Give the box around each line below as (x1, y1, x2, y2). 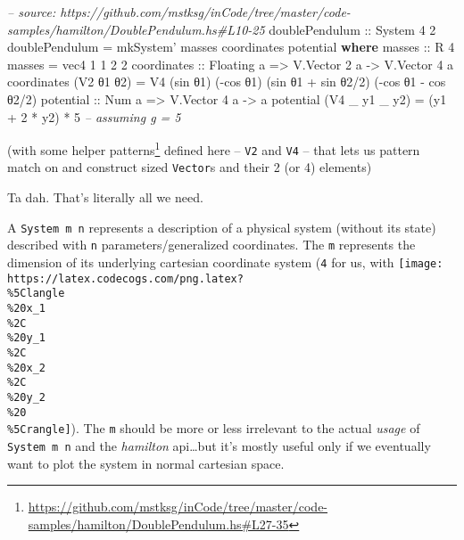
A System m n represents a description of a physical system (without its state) (7, 217, 436, 236)
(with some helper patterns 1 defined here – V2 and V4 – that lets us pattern (7, 138, 420, 159)
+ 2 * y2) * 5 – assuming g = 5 (7, 107, 181, 126)
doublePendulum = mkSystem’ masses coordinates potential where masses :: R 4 (7, 37, 455, 56)
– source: (7, 3, 56, 20)
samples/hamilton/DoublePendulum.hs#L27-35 (28, 514, 289, 533)
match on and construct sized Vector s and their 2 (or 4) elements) (7, 158, 372, 176)
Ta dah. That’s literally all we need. (7, 188, 203, 207)
